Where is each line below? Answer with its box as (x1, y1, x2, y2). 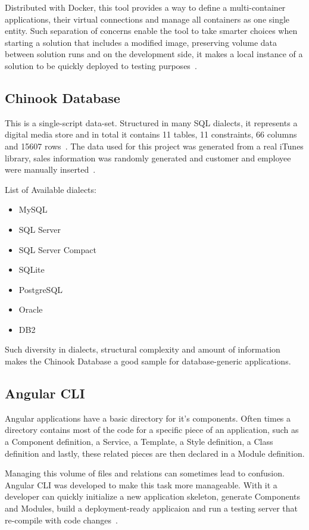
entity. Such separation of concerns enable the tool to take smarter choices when (5, 24, 298, 37)
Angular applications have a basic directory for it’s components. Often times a (5, 411, 291, 424)
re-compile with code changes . (5, 513, 118, 526)
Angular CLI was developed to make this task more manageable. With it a (5, 478, 277, 491)
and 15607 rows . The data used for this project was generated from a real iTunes (5, 139, 304, 152)
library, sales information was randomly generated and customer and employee (5, 151, 291, 164)
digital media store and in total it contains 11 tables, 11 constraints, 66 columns (5, 128, 297, 141)
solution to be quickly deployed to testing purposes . (5, 59, 197, 71)
